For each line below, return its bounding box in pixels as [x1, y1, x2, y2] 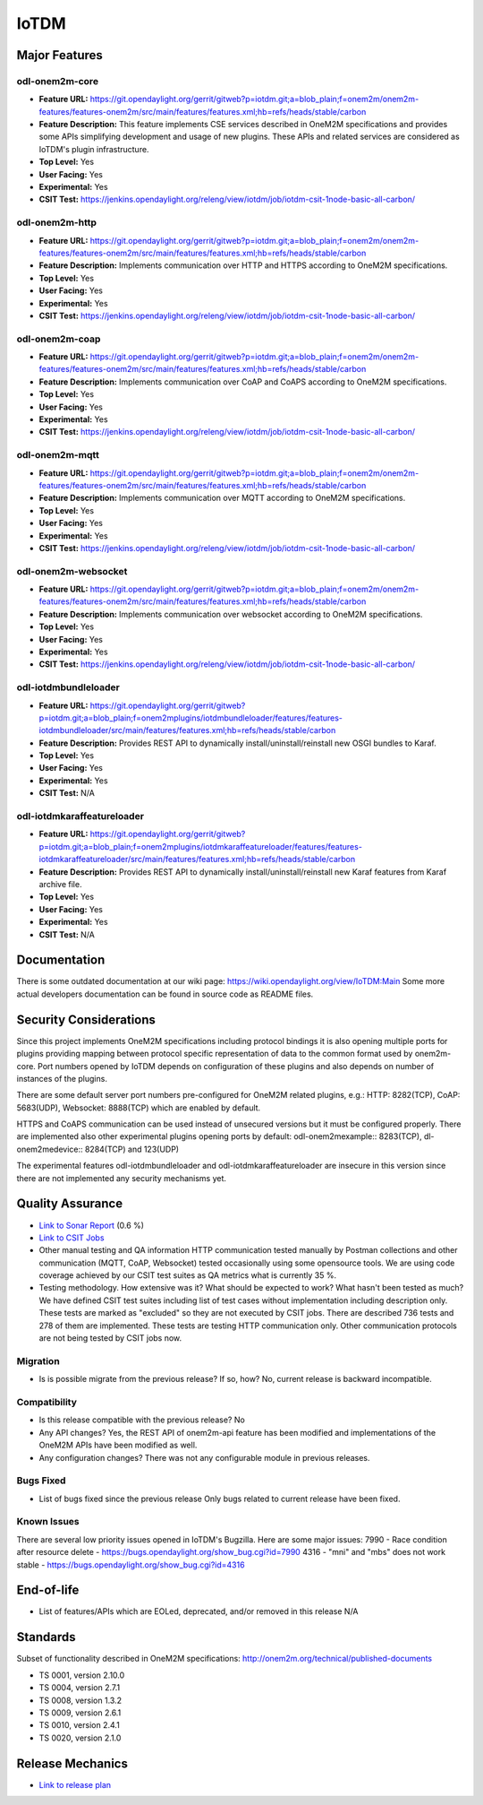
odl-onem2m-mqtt [16, 449, 100, 462]
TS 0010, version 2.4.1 [38, 1720, 120, 1731]
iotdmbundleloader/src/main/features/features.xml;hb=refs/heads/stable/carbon [38, 725, 336, 736]
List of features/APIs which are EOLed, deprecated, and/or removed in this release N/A [38, 1606, 359, 1617]
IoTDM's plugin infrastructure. [38, 143, 149, 154]
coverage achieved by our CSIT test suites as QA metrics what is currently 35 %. [38, 1270, 337, 1281]
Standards [16, 1629, 76, 1645]
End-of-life [16, 1583, 80, 1598]
